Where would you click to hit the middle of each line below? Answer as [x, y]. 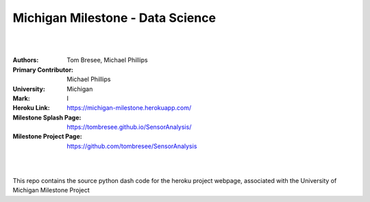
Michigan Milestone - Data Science [114, 18]
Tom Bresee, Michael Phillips [107, 60]
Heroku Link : [32, 108]
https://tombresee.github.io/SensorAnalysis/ [129, 127]
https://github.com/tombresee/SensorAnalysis [132, 146]
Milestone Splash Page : [47, 117]
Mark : [21, 98]
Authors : [26, 60]
